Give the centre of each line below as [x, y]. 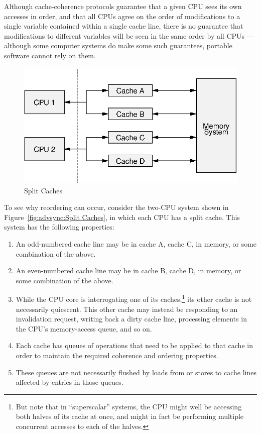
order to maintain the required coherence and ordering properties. [117, 355]
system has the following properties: [59, 227]
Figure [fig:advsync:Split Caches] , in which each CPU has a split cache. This [122, 217]
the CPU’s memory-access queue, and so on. [84, 328]
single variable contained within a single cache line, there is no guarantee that [124, 26]
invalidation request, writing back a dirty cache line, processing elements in [131, 319]
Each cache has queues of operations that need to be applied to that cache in [134, 345]
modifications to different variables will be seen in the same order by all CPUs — [129, 35]
